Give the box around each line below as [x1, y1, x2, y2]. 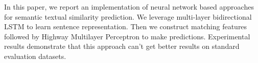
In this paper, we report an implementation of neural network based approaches [4, 2, 254, 12]
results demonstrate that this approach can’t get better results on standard [4, 41, 240, 51]
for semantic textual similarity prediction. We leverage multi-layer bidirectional [4, 11, 252, 22]
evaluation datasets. [4, 50, 66, 61]
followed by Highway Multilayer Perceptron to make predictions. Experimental [4, 31, 250, 41]
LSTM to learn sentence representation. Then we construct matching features [4, 21, 247, 32]
